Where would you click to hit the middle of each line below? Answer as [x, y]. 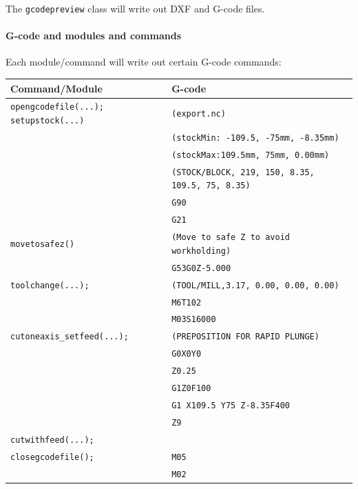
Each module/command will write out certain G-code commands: [144, 62]
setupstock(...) [48, 121]
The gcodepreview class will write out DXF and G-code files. [135, 8]
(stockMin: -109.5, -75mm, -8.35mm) [255, 138]
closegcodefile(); [52, 457]
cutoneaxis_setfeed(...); [70, 337]
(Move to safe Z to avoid [231, 238]
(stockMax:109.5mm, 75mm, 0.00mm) [251, 155]
